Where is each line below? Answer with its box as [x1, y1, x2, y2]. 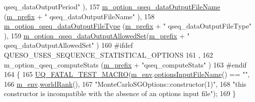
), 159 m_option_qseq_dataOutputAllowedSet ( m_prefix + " [4, 30, 190, 40]
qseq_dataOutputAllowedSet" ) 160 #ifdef [4, 40, 133, 50]
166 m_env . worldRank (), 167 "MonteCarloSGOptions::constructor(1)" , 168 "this [4, 78, 247, 89]
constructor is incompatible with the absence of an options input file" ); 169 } [4, 88, 236, 99]
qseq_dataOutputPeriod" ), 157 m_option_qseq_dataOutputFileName [4, 1, 220, 11]
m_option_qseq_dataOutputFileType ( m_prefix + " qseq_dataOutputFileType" [4, 21, 252, 31]
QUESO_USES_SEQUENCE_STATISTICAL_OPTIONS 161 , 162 [4, 49, 213, 60]
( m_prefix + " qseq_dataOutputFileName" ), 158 [4, 11, 155, 21]
